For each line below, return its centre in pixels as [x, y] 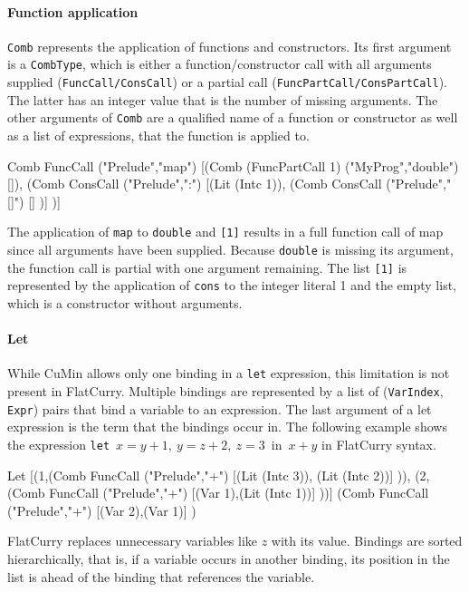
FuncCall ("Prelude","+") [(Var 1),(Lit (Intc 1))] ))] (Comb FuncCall [239, 493]
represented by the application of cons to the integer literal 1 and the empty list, [232, 285]
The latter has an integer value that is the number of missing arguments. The [223, 99]
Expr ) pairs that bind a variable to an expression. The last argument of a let [220, 408]
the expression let [59, 444]
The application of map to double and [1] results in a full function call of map [225, 232]
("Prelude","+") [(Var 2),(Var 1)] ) [102, 510]
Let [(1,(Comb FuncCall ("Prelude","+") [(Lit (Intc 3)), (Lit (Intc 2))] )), [209, 475]
